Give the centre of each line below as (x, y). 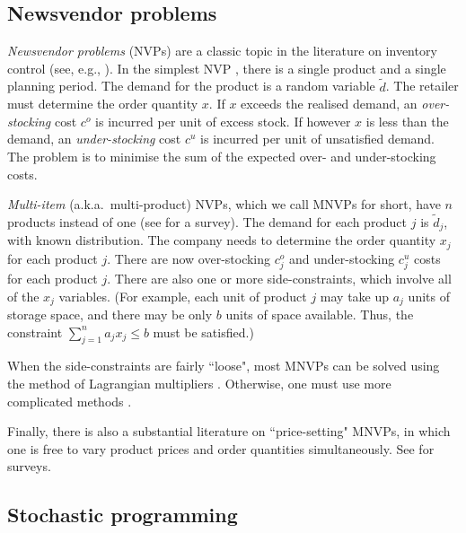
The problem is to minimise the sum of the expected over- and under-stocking (222, 156)
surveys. (29, 466)
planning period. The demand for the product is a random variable (191, 86)
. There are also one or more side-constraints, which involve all (279, 279)
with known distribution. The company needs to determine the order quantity (222, 240)
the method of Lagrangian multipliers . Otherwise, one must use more (199, 384)
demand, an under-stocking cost (94, 139)
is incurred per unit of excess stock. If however (223, 121)
